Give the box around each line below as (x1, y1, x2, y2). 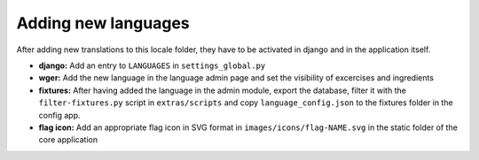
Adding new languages (16, 13, 190, 33)
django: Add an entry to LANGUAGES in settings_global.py (38, 60, 266, 71)
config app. (38, 110, 81, 120)
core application (38, 134, 98, 145)
